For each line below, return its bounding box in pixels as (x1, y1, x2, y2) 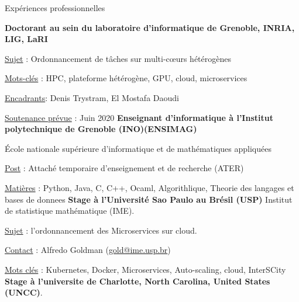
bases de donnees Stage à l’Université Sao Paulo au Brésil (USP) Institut (5, 193, 293, 205)
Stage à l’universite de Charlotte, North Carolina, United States (5, 275, 270, 287)
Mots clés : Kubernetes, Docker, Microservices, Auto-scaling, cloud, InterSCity (5, 263, 286, 275)
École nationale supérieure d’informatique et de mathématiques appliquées (5, 142, 271, 154)
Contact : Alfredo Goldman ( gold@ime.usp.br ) (5, 244, 171, 256)
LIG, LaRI (5, 33, 48, 45)
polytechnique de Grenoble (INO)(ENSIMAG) (5, 123, 197, 135)
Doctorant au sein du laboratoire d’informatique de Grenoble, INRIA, (5, 21, 295, 33)
